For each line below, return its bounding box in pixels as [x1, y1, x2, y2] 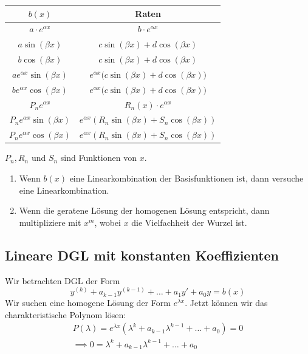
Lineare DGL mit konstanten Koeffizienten [5, 245, 279, 264]
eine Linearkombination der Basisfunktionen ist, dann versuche [69, 171, 304, 184]
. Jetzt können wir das [185, 296, 268, 309]
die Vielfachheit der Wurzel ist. [131, 216, 247, 228]
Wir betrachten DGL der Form [5, 274, 120, 287]
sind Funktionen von [60, 151, 137, 164]
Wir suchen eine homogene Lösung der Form [5, 296, 171, 309]
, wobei [94, 216, 121, 228]
